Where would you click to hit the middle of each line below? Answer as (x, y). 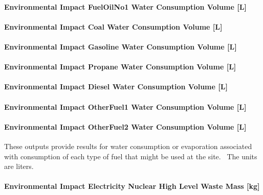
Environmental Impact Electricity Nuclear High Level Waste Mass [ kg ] (132, 186)
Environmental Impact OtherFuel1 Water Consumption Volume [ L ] (125, 106)
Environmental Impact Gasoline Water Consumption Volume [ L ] (120, 46)
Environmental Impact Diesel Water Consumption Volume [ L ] (116, 87)
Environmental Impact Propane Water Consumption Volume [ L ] (120, 67)
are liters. (19, 166)
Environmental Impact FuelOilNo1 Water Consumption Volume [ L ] (125, 6)
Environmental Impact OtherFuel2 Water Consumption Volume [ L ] (125, 126)
